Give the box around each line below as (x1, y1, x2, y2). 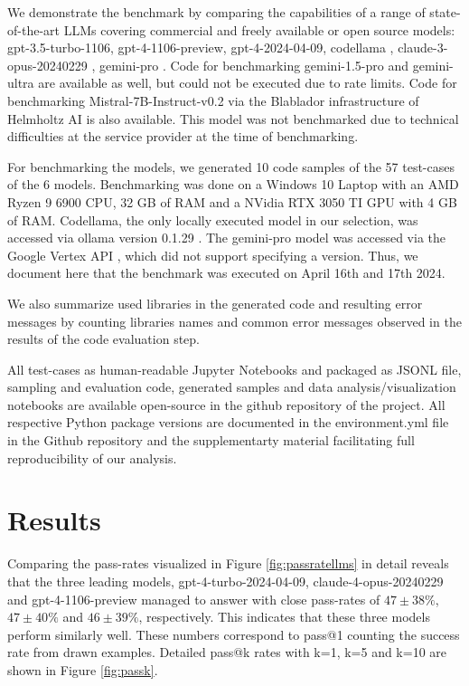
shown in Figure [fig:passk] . (7, 660, 158, 679)
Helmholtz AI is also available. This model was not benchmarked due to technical (7, 109, 459, 128)
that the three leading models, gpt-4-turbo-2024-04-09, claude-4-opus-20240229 (7, 571, 444, 590)
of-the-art (7, 20, 60, 39)
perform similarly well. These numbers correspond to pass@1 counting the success (7, 624, 460, 643)
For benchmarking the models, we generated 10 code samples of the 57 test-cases (7, 157, 455, 176)
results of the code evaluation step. (7, 329, 200, 348)
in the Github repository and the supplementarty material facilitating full (7, 431, 415, 450)
